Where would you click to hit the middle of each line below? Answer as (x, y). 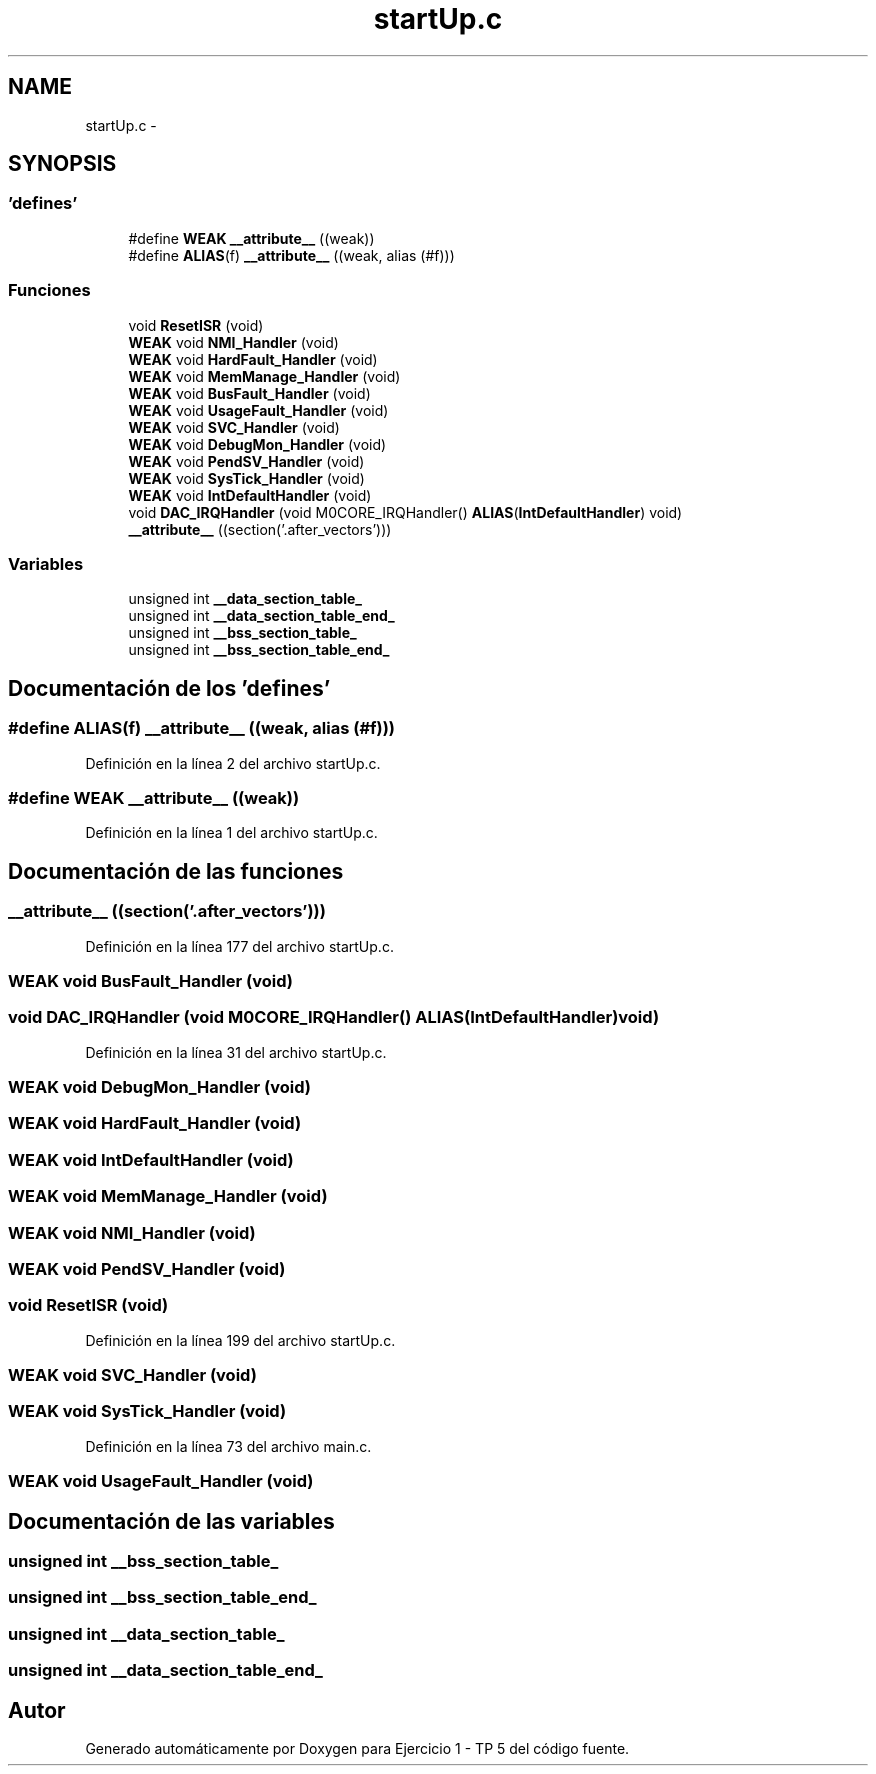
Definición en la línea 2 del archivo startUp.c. (233, 763)
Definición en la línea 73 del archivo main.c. (228, 1446)
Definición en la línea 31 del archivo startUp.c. (236, 1052)
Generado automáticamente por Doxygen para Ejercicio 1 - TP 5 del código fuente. (357, 1748)
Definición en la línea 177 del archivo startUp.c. (239, 946)
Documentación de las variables (171, 1521)
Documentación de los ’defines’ (169, 688)
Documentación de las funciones (176, 871)
